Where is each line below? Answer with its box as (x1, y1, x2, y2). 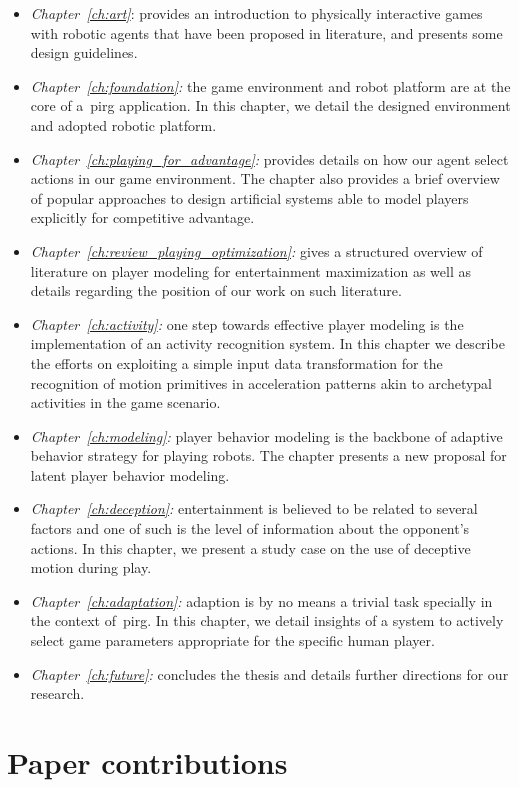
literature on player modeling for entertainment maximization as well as (30, 260, 471, 281)
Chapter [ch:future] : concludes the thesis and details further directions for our (30, 663, 509, 684)
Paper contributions (7, 742, 288, 782)
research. (30, 683, 85, 704)
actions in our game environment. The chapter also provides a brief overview (30, 168, 500, 189)
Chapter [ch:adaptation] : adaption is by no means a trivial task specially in (30, 590, 493, 611)
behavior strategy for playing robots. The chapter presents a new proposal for (30, 445, 507, 466)
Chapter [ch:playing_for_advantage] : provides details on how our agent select (30, 148, 509, 169)
